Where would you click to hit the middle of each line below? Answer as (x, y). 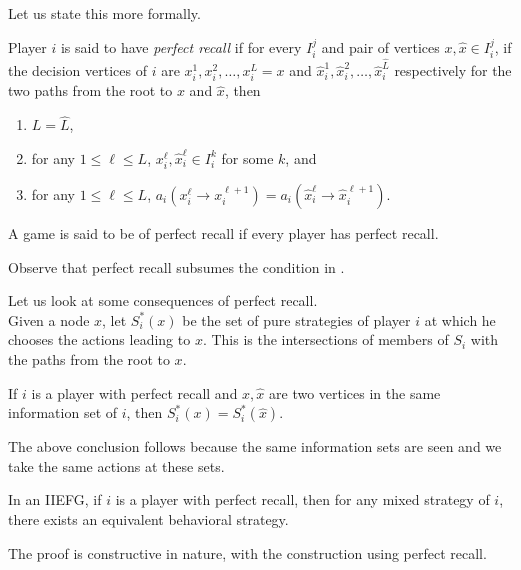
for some (247, 157)
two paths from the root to (90, 90)
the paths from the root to (89, 358)
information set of (63, 412)
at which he (460, 319)
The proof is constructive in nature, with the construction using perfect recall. (247, 552)
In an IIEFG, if (55, 499)
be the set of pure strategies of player (296, 319)
